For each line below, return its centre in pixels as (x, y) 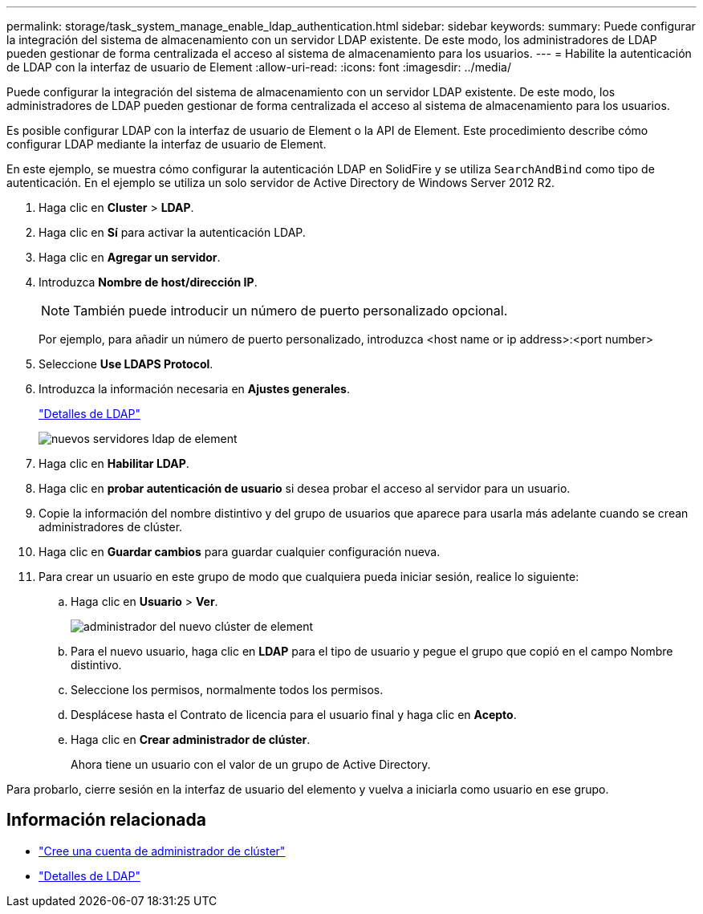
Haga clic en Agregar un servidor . (130, 257)
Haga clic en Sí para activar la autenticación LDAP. (172, 232)
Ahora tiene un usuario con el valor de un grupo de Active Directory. (251, 764)
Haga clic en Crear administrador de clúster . (191, 739)
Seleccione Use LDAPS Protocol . (126, 364)
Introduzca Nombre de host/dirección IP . (148, 282)
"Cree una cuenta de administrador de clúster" (162, 851)
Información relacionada (106, 820)
